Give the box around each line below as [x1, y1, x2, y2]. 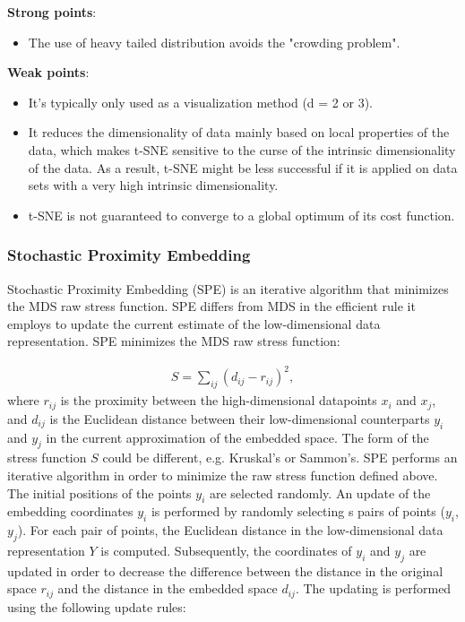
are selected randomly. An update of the [209, 483, 431, 502]
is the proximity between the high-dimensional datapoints [60, 391, 377, 410]
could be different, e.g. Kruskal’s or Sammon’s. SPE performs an [102, 448, 458, 467]
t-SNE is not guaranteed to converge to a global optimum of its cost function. [28, 205, 455, 224]
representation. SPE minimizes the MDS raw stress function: [7, 332, 340, 350]
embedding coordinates [7, 502, 133, 521]
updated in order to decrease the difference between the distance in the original [7, 561, 443, 580]
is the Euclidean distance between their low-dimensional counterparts [49, 409, 430, 428]
